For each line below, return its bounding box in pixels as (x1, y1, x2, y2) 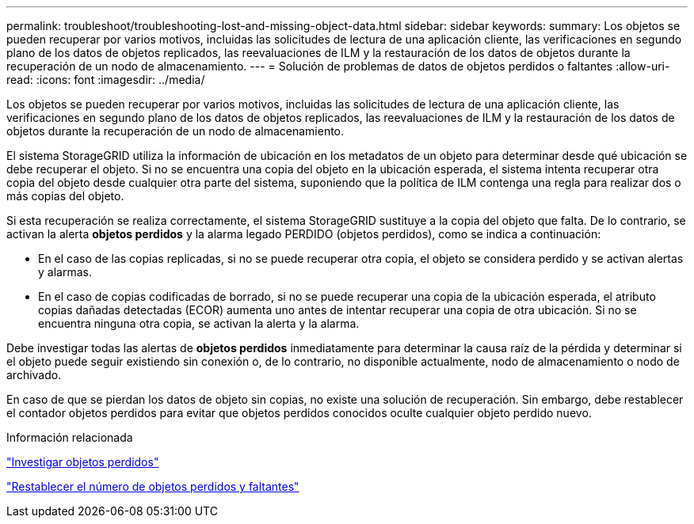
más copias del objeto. (6, 189, 124, 203)
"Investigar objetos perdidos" (6, 455, 159, 469)
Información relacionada (6, 431, 133, 444)
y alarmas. (38, 265, 92, 279)
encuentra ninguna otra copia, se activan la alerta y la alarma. (38, 317, 360, 330)
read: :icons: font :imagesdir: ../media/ (6, 73, 205, 86)
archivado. (6, 368, 62, 382)
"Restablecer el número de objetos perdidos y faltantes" (6, 480, 299, 493)
